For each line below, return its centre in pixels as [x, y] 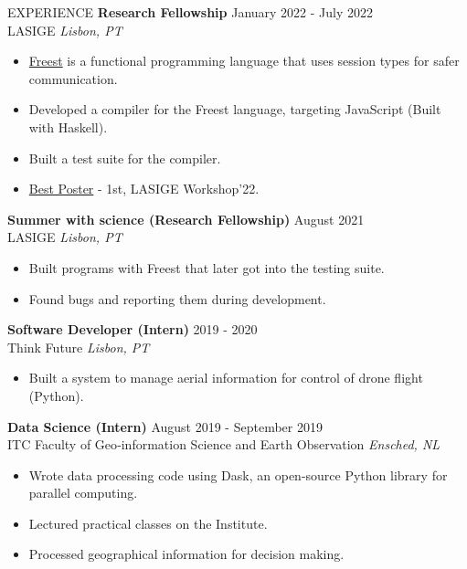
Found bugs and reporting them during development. [177, 298]
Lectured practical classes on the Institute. [148, 523]
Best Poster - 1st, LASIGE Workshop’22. [144, 189]
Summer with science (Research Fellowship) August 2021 [186, 219]
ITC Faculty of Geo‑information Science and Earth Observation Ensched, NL [224, 444]
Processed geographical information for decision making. [186, 554]
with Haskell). [68, 126]
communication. [73, 78]
